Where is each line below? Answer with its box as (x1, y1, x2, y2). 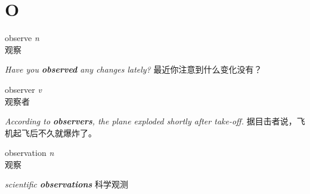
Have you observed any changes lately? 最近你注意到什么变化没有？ (5, 63, 262, 76)
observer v (5, 83, 42, 95)
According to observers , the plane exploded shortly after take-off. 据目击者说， (5, 115, 297, 127)
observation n (5, 146, 54, 159)
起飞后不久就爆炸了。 (13, 126, 97, 139)
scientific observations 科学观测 (5, 178, 129, 190)
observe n (5, 32, 39, 44)
